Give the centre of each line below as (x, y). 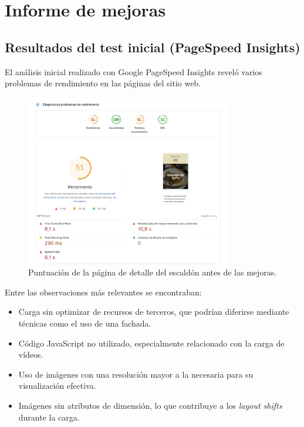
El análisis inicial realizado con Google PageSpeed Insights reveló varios (134, 71)
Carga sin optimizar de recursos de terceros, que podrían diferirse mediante (154, 312)
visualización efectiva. (57, 386)
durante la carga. (49, 417)
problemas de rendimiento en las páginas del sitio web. (103, 83)
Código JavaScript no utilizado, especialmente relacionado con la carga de (151, 343)
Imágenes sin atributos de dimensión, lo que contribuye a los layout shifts (150, 405)
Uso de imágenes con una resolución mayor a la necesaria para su (136, 374)
